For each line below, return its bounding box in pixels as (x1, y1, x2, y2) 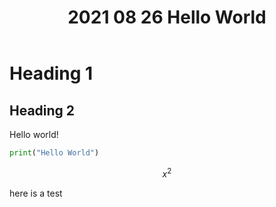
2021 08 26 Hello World (67, 6, 267, 29)
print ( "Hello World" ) (9, 148, 100, 158)
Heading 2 (9, 102, 76, 119)
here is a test (9, 187, 63, 199)
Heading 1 (9, 62, 94, 85)
